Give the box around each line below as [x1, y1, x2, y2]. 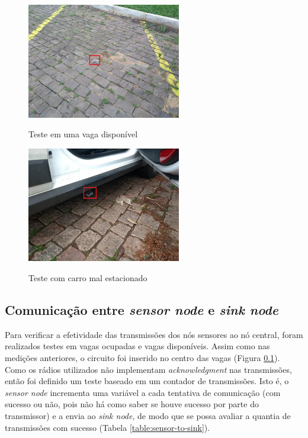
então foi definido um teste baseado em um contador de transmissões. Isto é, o [5, 375, 289, 387]
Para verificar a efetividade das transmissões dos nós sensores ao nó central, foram [5, 328, 303, 340]
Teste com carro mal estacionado [28, 272, 147, 284]
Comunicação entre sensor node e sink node [5, 301, 278, 319]
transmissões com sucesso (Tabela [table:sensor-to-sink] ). [5, 421, 210, 433]
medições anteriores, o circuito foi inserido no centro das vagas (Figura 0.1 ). [5, 352, 280, 364]
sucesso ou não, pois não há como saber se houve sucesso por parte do [5, 398, 259, 410]
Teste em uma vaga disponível [28, 128, 138, 140]
